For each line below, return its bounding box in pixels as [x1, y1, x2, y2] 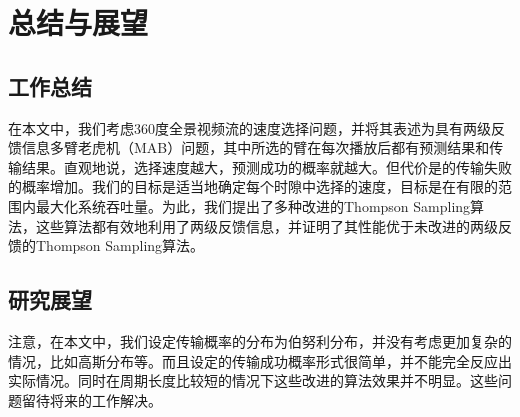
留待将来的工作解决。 [21, 389, 162, 410]
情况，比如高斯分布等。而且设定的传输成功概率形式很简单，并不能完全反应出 [8, 350, 512, 371]
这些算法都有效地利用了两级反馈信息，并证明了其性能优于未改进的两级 [35, 215, 498, 236]
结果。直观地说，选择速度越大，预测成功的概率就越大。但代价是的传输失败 [21, 156, 512, 177]
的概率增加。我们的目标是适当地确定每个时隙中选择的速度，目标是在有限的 [8, 176, 498, 197]
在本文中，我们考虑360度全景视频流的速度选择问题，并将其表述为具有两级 [8, 117, 491, 138]
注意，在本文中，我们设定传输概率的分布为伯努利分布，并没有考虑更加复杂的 [8, 330, 512, 351]
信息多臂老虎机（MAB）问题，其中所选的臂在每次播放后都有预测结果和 [21, 137, 490, 158]
